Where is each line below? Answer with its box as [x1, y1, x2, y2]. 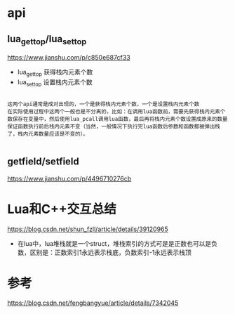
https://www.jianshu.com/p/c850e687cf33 [7, 53, 131, 62]
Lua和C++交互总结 [7, 201, 117, 217]
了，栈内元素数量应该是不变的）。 [7, 130, 89, 138]
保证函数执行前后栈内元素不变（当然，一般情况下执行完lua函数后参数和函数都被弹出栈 [7, 123, 221, 130]
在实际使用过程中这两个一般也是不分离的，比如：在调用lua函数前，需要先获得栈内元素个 [7, 107, 226, 115]
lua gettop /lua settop [7, 33, 87, 46]
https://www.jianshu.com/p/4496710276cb [7, 174, 132, 183]
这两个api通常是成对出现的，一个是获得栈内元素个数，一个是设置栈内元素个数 [7, 100, 200, 107]
